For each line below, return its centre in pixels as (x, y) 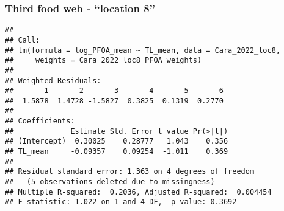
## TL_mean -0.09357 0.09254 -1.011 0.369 (117, 152)
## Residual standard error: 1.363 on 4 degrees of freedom (130, 172)
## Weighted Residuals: (53, 81)
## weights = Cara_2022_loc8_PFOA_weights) (104, 61)
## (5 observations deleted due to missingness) (110, 182)
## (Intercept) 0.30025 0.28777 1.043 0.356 (117, 141)
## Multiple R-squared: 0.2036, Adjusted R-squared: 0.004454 (138, 192)
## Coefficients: (40, 121)
